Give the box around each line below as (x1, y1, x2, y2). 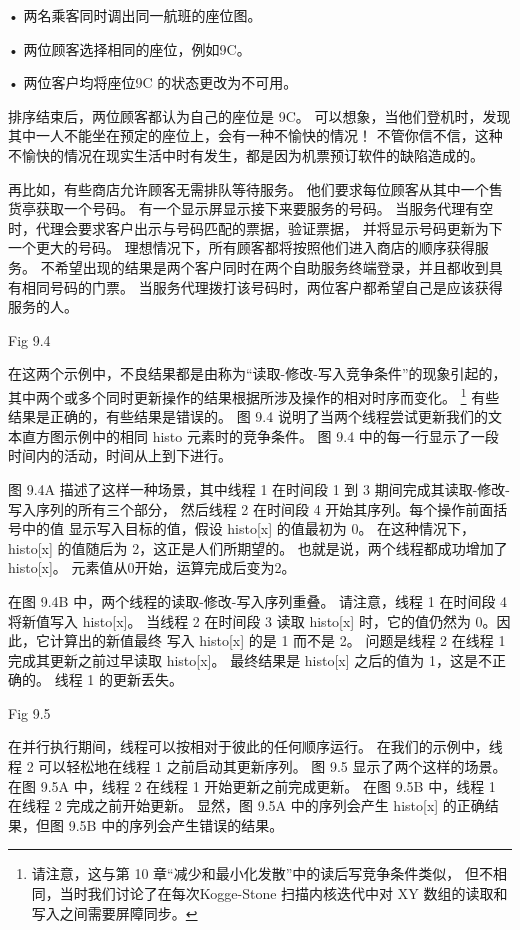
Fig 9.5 (8, 702, 51, 723)
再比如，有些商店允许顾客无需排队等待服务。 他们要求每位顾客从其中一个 (8, 178, 489, 199)
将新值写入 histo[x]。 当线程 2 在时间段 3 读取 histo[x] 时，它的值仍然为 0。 (8, 610, 497, 631)
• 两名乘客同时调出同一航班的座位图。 (8, 5, 262, 25)
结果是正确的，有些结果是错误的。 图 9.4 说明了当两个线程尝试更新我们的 (8, 406, 488, 427)
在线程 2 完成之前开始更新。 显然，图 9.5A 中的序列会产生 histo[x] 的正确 (8, 795, 485, 816)
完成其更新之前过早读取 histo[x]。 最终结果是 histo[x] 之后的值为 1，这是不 (8, 649, 492, 670)
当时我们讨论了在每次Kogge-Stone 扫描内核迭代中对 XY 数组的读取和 (59, 883, 508, 904)
